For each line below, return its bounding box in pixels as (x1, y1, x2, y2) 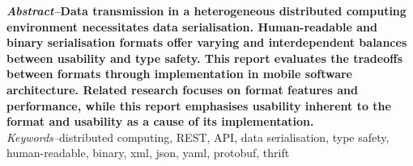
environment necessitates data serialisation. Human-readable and (6, 18, 377, 35)
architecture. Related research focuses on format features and (6, 81, 358, 98)
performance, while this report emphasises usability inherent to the (6, 97, 391, 114)
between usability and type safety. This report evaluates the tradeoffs (6, 49, 402, 66)
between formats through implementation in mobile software (6, 65, 352, 82)
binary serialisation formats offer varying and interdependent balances (6, 34, 407, 51)
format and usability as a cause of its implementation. (6, 113, 314, 130)
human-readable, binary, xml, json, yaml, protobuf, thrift (6, 144, 290, 161)
